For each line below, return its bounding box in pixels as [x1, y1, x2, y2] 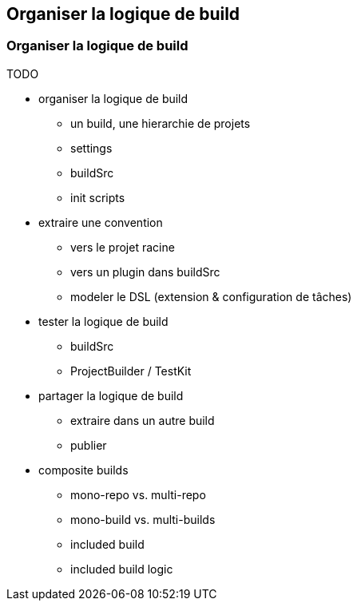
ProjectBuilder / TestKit [70, 363, 192, 378]
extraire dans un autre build [70, 413, 215, 427]
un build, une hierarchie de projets [70, 116, 251, 130]
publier [70, 438, 107, 452]
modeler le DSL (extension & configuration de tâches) [70, 289, 352, 303]
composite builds [38, 462, 129, 477]
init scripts [70, 190, 125, 204]
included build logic [70, 561, 173, 576]
